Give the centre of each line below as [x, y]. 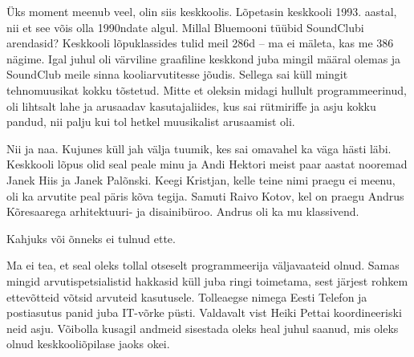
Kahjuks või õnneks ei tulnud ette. [91, 238]
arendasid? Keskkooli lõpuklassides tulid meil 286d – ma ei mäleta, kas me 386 [200, 43]
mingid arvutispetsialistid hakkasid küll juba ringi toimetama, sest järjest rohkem [207, 280]
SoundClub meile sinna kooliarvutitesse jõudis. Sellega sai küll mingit [177, 74]
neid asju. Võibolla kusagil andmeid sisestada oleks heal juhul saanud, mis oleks [203, 328]
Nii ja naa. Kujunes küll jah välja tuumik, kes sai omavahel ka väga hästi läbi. [199, 148]
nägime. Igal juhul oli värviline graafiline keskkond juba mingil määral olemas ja [204, 58]
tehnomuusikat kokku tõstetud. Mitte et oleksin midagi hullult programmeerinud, [207, 89]
